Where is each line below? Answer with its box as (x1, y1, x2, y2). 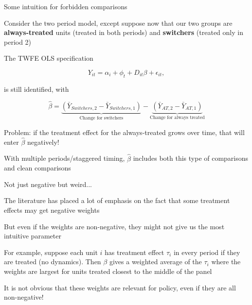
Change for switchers (79, 116, 124, 121)
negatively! (27, 136, 59, 147)
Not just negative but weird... (4, 179, 92, 189)
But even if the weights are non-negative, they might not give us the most (4, 221, 225, 231)
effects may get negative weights (4, 205, 100, 215)
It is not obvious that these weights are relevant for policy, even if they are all (4, 282, 236, 292)
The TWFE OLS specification (4, 53, 93, 63)
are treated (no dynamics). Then (4, 256, 101, 267)
